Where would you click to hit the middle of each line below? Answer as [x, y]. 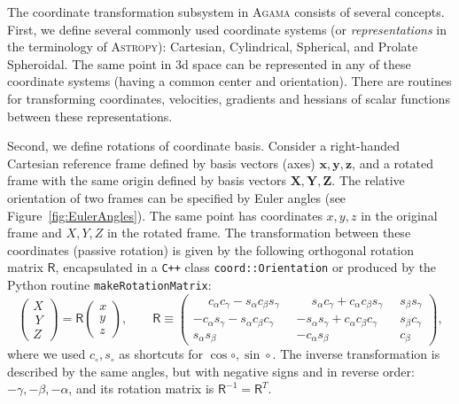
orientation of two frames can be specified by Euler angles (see [177, 197]
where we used [47, 354]
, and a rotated [393, 163]
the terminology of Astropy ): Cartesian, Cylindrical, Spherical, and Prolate [213, 47]
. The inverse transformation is [356, 354]
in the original [399, 215]
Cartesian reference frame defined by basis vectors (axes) [161, 163]
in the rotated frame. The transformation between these [259, 233]
